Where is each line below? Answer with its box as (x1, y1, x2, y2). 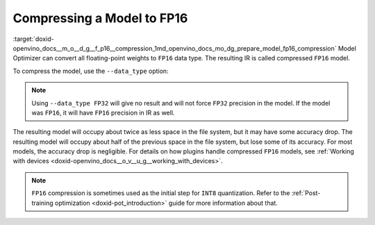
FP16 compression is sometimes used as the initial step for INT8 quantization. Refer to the (31, 189, 290, 197)
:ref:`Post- (291, 189, 321, 197)
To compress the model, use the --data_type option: (12, 67, 169, 75)
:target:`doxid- (12, 35, 55, 43)
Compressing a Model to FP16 (12, 10, 188, 26)
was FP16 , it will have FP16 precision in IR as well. (31, 108, 175, 117)
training (31, 199, 53, 207)
